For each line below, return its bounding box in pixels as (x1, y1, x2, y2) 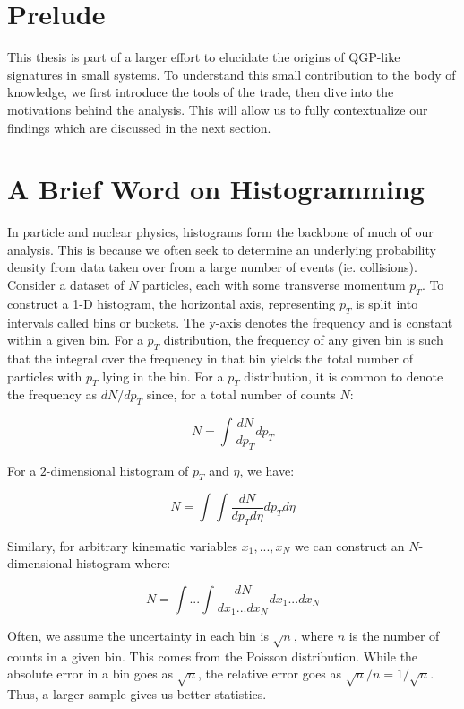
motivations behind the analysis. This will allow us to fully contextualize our (7, 100, 428, 118)
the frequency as (7, 385, 98, 404)
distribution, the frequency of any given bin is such (163, 330, 443, 349)
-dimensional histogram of (46, 460, 189, 479)
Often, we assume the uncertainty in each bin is (7, 626, 269, 644)
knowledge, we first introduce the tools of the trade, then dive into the (7, 83, 394, 101)
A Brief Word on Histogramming (7, 171, 425, 207)
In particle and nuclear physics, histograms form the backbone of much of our (7, 223, 434, 241)
